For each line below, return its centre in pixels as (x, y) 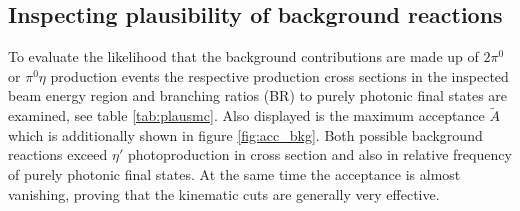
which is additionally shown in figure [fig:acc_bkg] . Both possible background (245, 134)
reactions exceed (58, 154)
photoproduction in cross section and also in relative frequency (319, 154)
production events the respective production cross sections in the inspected (279, 75)
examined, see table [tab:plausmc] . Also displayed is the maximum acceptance (246, 115)
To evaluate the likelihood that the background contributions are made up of (243, 56)
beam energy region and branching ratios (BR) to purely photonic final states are (258, 95)
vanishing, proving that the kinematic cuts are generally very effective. (224, 193)
